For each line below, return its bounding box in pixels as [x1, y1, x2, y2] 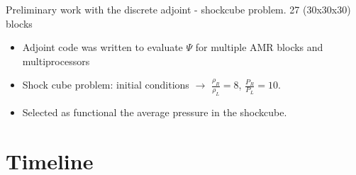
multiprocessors [22, 53, 90, 68]
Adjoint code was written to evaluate [22, 40, 183, 55]
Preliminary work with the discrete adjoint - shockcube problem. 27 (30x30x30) [6, 2, 351, 16]
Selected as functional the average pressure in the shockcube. [22, 105, 287, 120]
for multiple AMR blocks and [195, 40, 323, 55]
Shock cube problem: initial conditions [22, 77, 189, 92]
